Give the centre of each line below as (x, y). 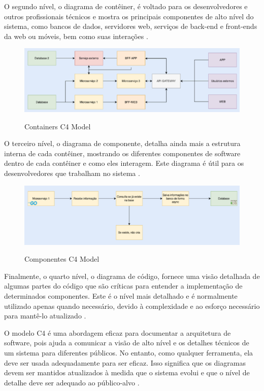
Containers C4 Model (58, 126)
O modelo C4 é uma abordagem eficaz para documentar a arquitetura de (118, 332)
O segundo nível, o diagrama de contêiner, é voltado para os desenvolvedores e (126, 6)
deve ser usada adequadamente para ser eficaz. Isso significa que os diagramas (125, 362)
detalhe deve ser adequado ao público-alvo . (72, 382)
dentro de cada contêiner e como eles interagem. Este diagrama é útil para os (124, 163)
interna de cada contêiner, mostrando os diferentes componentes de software (122, 153)
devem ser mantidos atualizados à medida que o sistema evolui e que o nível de (127, 372)
